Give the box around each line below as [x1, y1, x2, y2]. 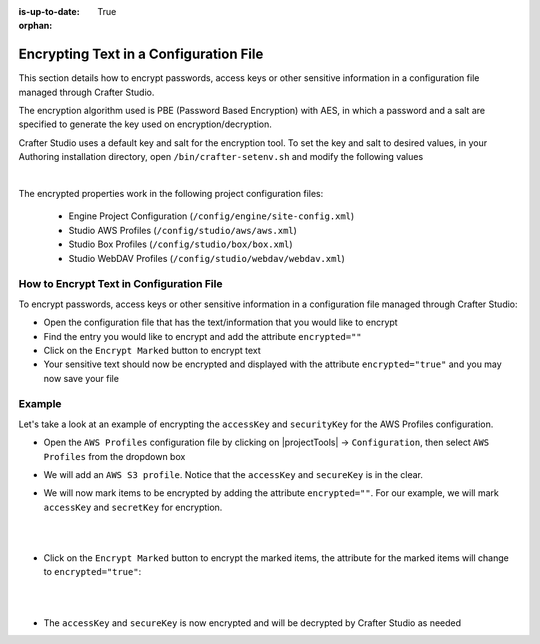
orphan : [18, 20, 53, 32]
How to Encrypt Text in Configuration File [18, 277, 223, 291]
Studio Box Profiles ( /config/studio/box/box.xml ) [68, 238, 294, 250]
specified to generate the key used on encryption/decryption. [18, 118, 272, 130]
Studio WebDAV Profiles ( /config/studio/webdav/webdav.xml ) [68, 252, 345, 264]
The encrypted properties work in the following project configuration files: [18, 188, 324, 200]
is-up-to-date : [18, 6, 80, 17]
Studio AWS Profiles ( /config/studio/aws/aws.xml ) [68, 224, 297, 236]
